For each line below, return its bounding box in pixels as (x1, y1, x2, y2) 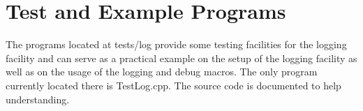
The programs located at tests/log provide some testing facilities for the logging (6, 37, 347, 52)
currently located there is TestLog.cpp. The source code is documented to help (6, 77, 341, 92)
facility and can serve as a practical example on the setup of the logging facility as (6, 50, 357, 65)
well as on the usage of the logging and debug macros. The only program (6, 64, 318, 79)
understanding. (6, 91, 70, 106)
